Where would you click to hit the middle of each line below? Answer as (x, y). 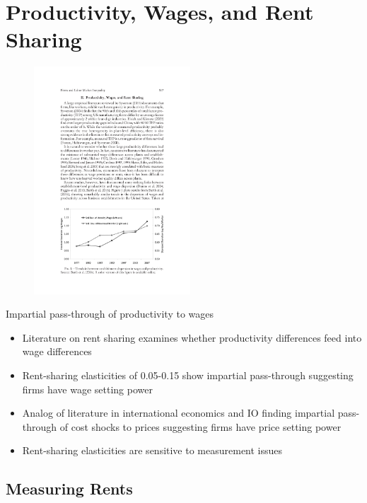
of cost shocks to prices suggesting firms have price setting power (200, 426)
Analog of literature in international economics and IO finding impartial (179, 413)
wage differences (57, 351)
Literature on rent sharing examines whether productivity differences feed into (192, 337)
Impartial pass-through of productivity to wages (110, 314)
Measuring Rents (69, 488)
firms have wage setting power (87, 389)
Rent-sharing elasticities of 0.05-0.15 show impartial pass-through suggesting (188, 375)
